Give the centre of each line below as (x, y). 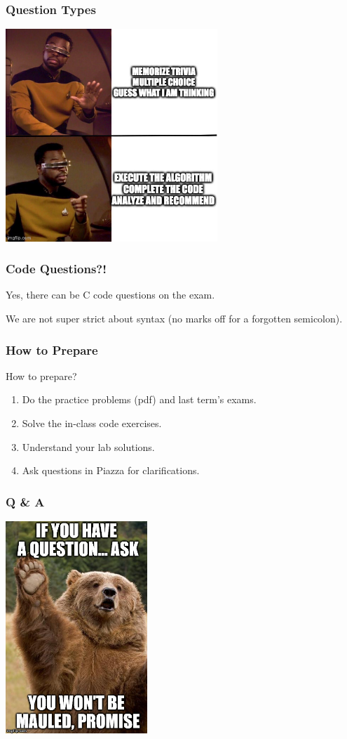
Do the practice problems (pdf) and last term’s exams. (139, 399)
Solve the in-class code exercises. (92, 423)
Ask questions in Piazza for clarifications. (111, 470)
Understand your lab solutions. (88, 446)
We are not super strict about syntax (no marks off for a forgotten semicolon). (174, 319)
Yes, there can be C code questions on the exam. (110, 295)
